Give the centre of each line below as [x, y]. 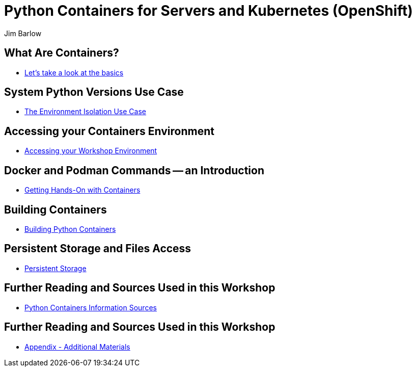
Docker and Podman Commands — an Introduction [134, 170]
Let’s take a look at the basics [74, 72]
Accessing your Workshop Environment [91, 151]
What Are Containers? [62, 53]
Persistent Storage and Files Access [98, 249]
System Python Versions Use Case [94, 92]
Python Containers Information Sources [91, 307]
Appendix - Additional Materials [77, 347]
